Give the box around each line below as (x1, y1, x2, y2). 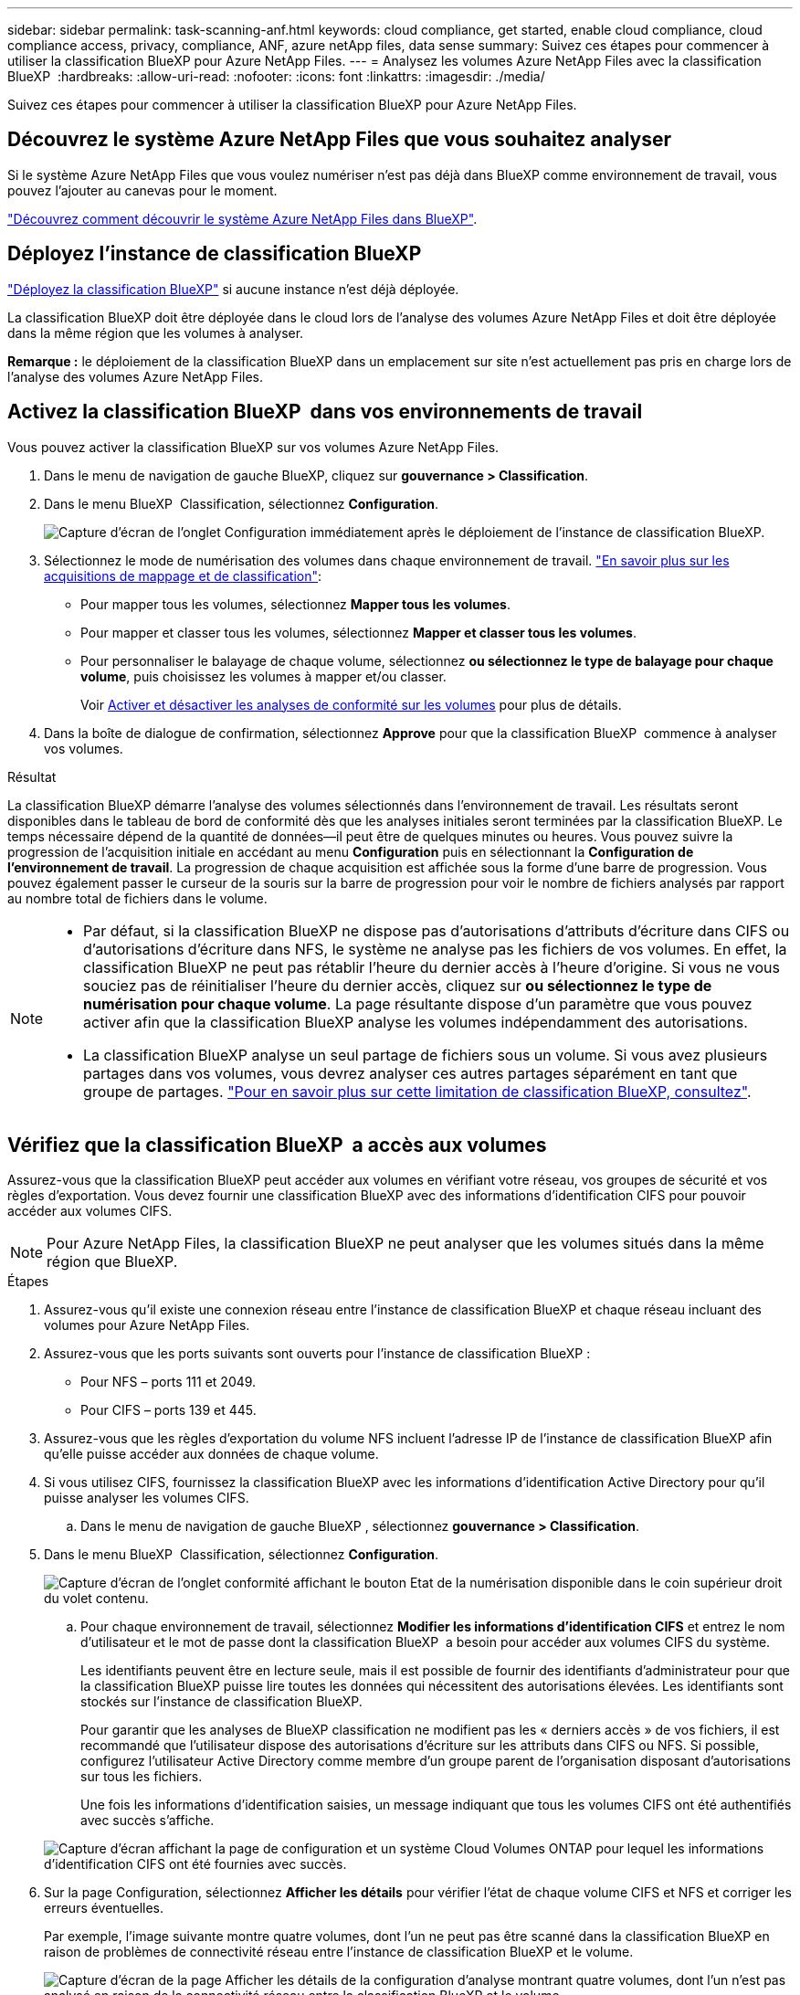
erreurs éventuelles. (44, 1900, 164, 1916)
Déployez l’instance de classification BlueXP (7, 242, 422, 266)
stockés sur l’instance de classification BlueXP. (80, 1694, 363, 1710)
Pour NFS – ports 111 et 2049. (80, 1374, 257, 1390)
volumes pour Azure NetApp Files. (44, 1317, 250, 1334)
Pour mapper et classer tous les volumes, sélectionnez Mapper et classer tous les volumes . (80, 624, 637, 640)
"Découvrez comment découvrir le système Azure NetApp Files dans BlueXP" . (7, 210, 478, 227)
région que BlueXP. (47, 1252, 178, 1272)
